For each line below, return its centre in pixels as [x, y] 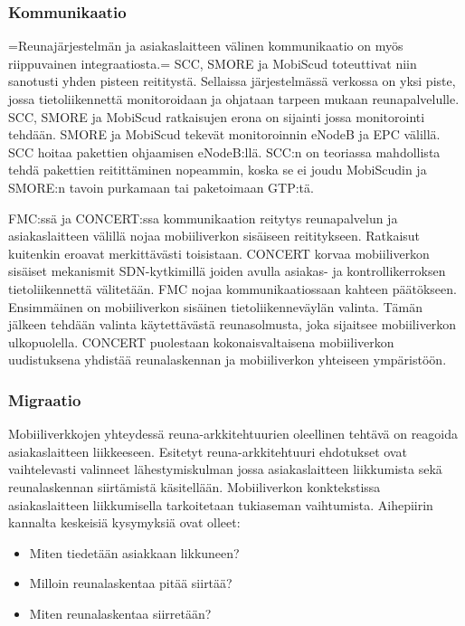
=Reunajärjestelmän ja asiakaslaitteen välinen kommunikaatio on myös [206, 46]
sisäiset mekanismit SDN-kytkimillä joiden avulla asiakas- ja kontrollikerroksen [227, 271]
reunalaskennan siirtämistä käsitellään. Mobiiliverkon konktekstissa [195, 486]
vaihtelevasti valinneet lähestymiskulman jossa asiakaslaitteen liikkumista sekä [225, 469]
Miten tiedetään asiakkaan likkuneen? [134, 552]
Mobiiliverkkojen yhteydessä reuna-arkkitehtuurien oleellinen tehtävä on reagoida [233, 434]
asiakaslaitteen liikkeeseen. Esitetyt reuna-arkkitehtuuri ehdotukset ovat [208, 451]
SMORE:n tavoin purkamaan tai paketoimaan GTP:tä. [161, 187]
